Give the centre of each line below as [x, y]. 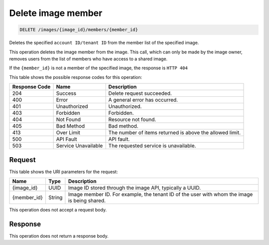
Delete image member [56, 13]
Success [66, 93]
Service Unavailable [79, 146]
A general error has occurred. [143, 100]
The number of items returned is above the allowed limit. [175, 133]
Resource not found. [132, 120]
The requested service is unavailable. [152, 146]
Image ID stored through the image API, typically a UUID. [134, 188]
